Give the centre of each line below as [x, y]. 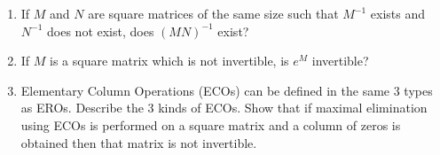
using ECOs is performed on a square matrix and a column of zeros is [211, 124]
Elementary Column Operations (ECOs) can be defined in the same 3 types [227, 90]
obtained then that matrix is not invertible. [139, 142]
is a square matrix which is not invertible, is [169, 61]
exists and [398, 13]
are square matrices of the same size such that [213, 13]
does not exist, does [101, 31]
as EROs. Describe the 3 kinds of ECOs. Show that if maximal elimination [224, 108]
